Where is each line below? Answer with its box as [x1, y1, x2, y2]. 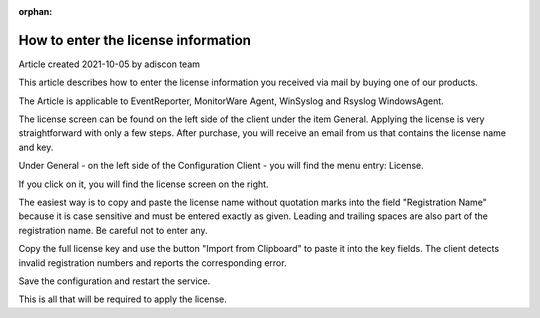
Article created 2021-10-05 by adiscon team [18, 58, 200, 70]
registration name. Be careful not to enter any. [18, 224, 209, 236]
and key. [18, 141, 54, 153]
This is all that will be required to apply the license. [18, 293, 227, 305]
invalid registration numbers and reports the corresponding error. [18, 256, 287, 269]
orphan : [18, 6, 53, 17]
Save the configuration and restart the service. [18, 275, 211, 287]
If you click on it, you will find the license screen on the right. [18, 178, 269, 190]
